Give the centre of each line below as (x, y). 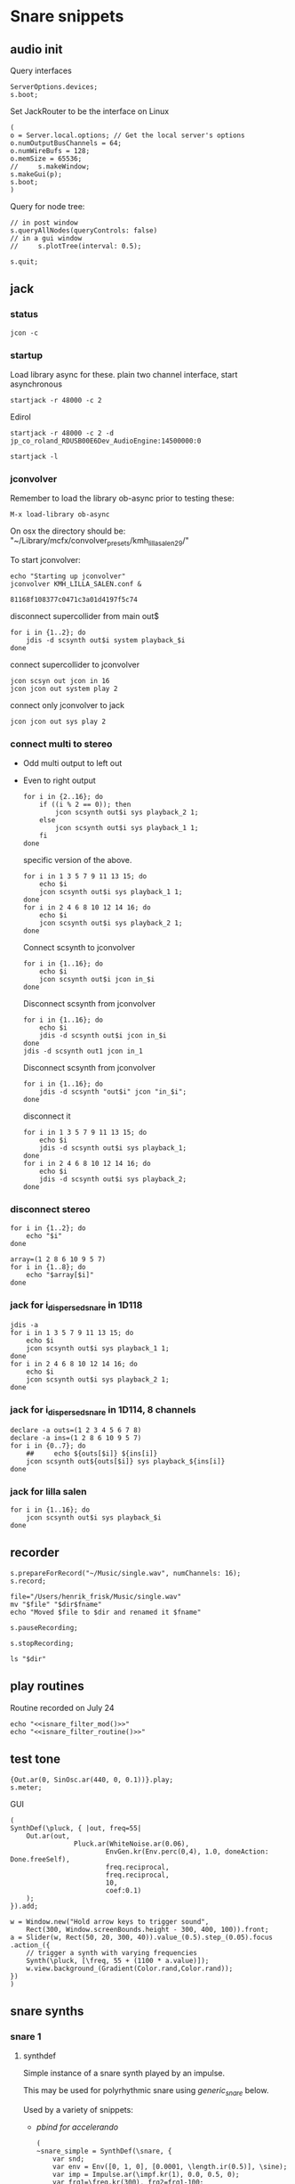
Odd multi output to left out (72, 763)
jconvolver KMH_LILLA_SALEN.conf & (76, 584)
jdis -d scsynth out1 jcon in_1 (83, 1051)
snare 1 (26, 2036)
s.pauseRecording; (44, 1627)
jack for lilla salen (48, 1491)
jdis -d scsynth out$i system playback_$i (106, 640)
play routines (48, 1687)
